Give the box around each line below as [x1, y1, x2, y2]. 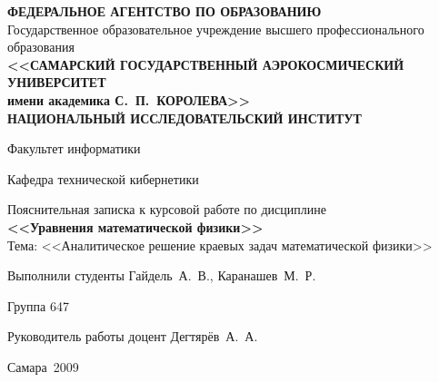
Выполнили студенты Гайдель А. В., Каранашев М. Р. [7, 266, 316, 285]
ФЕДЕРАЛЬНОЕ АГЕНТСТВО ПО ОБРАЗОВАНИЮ [7, 2, 322, 20]
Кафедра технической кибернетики [7, 169, 199, 188]
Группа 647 [7, 296, 69, 315]
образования [7, 37, 75, 56]
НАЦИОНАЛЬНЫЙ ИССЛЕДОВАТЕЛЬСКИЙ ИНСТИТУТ [7, 108, 362, 127]
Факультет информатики [7, 139, 141, 158]
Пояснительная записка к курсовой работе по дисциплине [7, 200, 326, 219]
